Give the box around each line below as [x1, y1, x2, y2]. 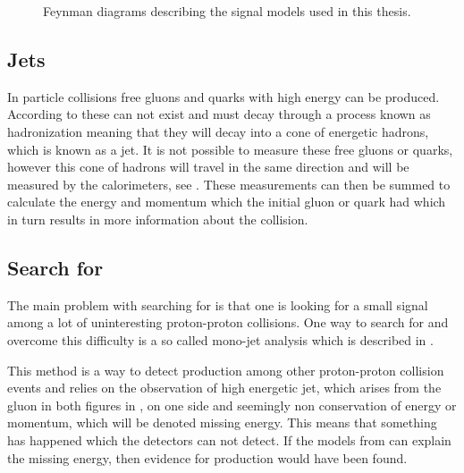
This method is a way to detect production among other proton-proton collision [7, 360, 444, 379]
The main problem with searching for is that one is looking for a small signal [7, 295, 428, 314]
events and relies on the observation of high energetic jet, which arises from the [7, 378, 442, 397]
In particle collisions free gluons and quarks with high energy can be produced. [7, 87, 440, 106]
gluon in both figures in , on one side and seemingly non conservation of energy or [7, 395, 457, 414]
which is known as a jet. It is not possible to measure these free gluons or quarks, [7, 139, 453, 158]
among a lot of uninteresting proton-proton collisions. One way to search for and [7, 313, 449, 332]
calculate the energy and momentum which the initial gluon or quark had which [7, 192, 446, 211]
